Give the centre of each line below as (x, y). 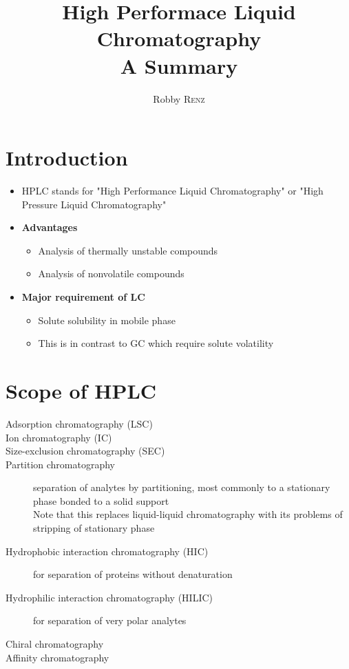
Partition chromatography (61, 464)
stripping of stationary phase (94, 528)
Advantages (50, 227)
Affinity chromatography (57, 657)
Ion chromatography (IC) (59, 437)
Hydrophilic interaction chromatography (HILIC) (109, 597)
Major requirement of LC (83, 297)
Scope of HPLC (81, 390)
